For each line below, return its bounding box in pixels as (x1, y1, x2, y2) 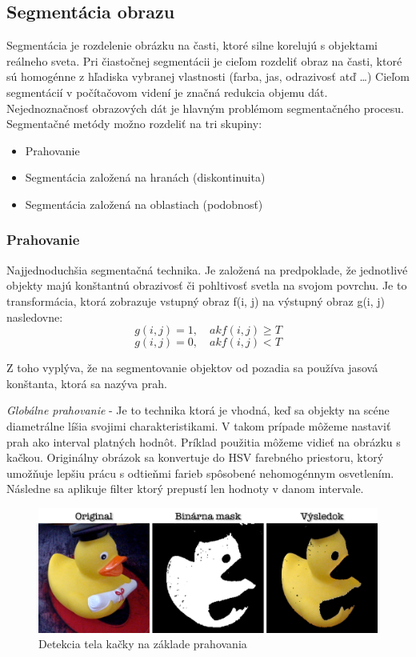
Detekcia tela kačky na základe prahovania (38, 635, 247, 652)
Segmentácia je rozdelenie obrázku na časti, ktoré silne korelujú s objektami (6, 37, 378, 54)
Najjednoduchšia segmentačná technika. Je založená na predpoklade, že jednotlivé (6, 261, 408, 278)
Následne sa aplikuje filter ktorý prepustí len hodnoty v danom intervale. (6, 480, 364, 497)
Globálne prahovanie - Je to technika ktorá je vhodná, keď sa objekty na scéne (6, 402, 390, 419)
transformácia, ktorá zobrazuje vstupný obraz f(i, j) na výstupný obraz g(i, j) (6, 292, 386, 309)
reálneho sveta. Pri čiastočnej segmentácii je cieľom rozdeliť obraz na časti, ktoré (6, 52, 402, 69)
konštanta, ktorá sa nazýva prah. (6, 375, 167, 391)
